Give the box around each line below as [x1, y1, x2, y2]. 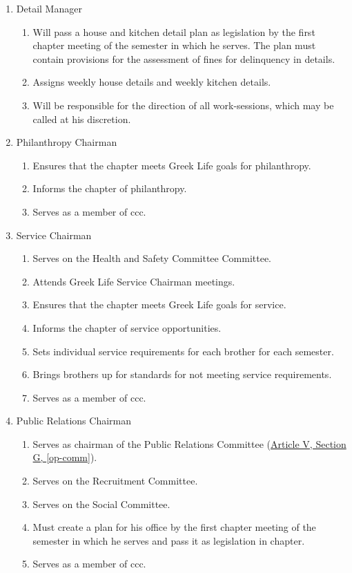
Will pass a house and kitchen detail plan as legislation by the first [32, 24, 315, 39]
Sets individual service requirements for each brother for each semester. [32, 344, 334, 358]
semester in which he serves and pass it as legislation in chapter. [32, 533, 305, 547]
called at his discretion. [32, 111, 131, 126]
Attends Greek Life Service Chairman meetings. [32, 274, 235, 288]
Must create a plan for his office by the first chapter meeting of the [32, 520, 316, 534]
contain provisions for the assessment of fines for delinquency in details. [32, 51, 335, 66]
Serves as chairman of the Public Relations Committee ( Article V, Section [32, 436, 346, 451]
